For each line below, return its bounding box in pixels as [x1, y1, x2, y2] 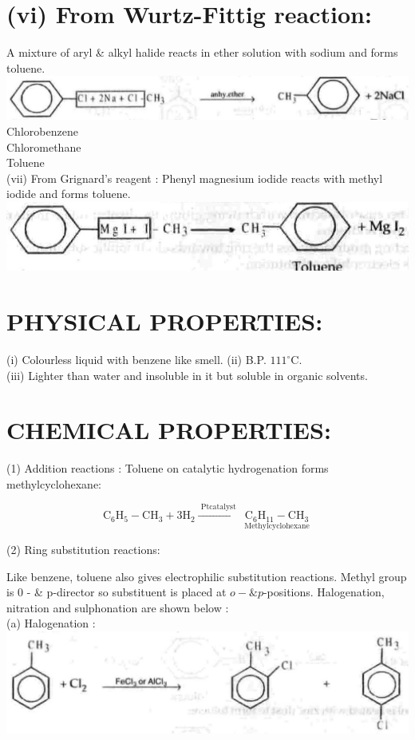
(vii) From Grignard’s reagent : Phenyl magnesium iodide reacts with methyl [6, 169, 383, 186]
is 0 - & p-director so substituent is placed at [6, 584, 227, 600]
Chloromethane [6, 138, 81, 155]
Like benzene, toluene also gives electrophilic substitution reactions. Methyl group [6, 568, 407, 584]
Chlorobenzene [6, 123, 78, 140]
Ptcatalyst [200, 502, 236, 511]
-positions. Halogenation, [263, 584, 385, 600]
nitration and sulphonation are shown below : [6, 599, 229, 615]
